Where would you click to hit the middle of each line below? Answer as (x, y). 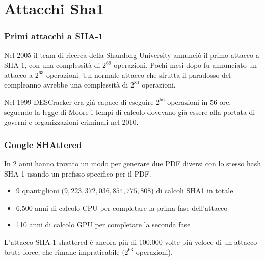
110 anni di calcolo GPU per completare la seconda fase (103, 225)
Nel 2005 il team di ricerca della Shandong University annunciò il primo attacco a (132, 55)
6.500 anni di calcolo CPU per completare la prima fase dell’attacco (122, 207)
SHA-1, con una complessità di (52, 65)
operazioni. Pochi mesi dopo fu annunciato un (185, 65)
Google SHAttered (43, 144)
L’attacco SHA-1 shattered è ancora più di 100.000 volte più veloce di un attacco (131, 241)
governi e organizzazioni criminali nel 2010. (71, 122)
